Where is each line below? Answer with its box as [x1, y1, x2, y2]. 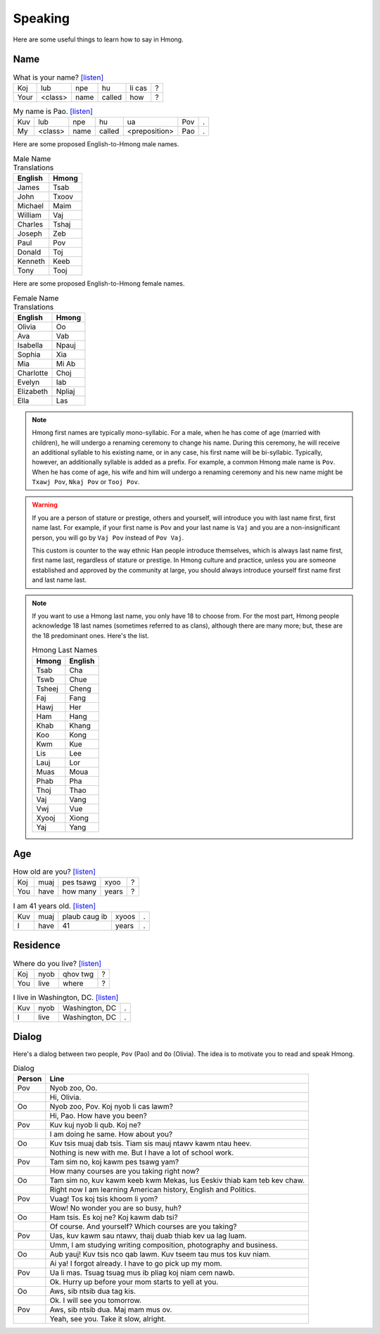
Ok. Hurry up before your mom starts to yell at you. [49, 1277, 219, 1287]
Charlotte [17, 368, 49, 378]
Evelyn [17, 377, 40, 387]
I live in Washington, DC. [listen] [13, 992, 119, 1002]
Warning [32, 500, 58, 509]
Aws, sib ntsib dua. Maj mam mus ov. [49, 1305, 172, 1315]
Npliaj [56, 386, 75, 396]
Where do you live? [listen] [13, 958, 102, 968]
